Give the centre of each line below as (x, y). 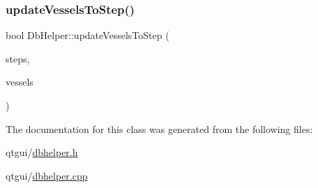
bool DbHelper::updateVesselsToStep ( (88, 35)
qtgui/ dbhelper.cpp (47, 175)
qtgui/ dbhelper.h (42, 152)
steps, (18, 58)
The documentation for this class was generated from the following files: (159, 128)
